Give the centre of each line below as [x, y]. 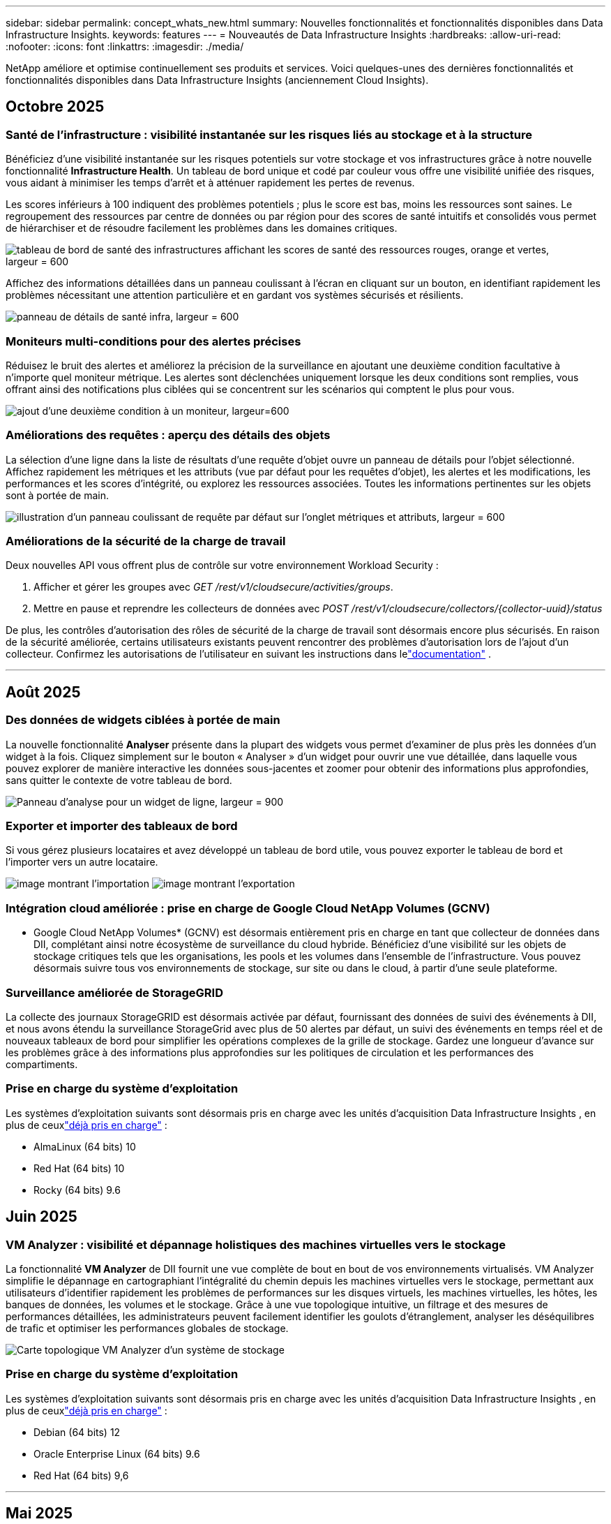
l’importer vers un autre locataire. [82, 862]
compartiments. [42, 1064]
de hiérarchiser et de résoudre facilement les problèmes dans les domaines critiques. [202, 228]
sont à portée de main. [58, 495]
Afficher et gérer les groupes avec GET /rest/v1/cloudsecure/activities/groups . [213, 587]
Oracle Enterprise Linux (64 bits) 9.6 [117, 1453]
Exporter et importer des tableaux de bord [122, 826]
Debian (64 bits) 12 [77, 1432]
